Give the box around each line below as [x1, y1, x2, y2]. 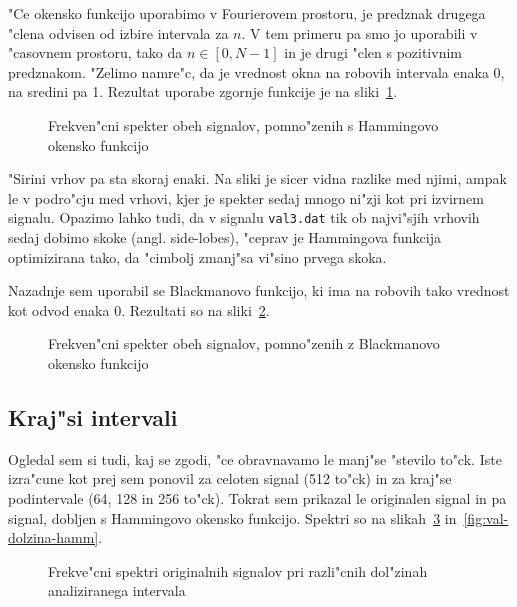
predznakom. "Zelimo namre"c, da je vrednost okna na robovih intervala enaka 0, [8, 61, 505, 82]
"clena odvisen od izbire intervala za [8, 22, 229, 43]
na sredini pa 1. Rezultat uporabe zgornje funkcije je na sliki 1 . [8, 81, 398, 102]
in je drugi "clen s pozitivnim [284, 42, 462, 63]
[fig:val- [463, 507, 509, 528]
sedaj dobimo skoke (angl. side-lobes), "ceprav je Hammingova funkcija [8, 227, 441, 247]
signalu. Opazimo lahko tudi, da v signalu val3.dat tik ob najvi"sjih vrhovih [8, 207, 480, 228]
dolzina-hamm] [8, 527, 99, 548]
